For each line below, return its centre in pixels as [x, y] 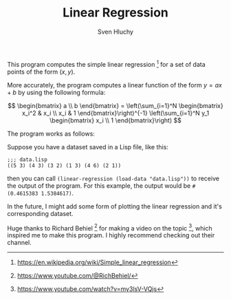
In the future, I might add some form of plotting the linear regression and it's [114, 206]
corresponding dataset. [40, 213]
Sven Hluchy [115, 32]
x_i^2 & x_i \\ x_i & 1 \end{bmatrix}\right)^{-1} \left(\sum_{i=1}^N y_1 [115, 113]
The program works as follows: [51, 133]
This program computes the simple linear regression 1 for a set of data [107, 63]
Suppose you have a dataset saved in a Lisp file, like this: [88, 147]
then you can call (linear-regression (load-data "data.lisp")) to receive [113, 178]
